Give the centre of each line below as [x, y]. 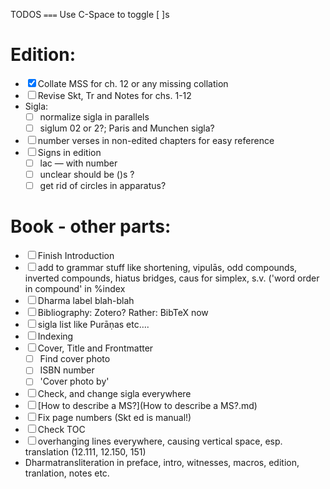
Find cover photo [75, 359]
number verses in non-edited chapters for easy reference [156, 141]
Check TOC [61, 430]
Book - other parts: [91, 226]
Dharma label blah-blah [86, 301]
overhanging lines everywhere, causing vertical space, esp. [160, 441]
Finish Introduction [76, 256]
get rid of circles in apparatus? [103, 186]
